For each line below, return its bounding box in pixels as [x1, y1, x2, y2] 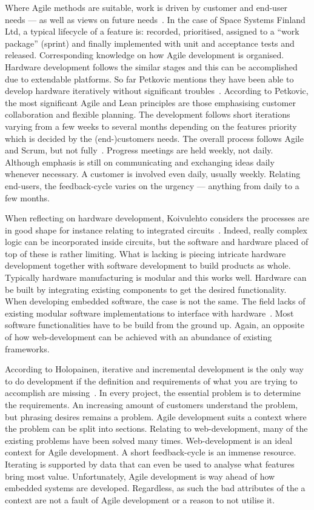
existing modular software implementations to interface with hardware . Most [5, 306, 294, 319]
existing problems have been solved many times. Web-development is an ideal [5, 434, 293, 446]
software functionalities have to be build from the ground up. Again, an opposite [5, 318, 304, 331]
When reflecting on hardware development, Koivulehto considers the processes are [5, 212, 309, 224]
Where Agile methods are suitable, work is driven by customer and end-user [5, 1, 288, 13]
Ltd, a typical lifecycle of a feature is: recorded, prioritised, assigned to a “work [5, 25, 299, 38]
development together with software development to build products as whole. [5, 259, 291, 272]
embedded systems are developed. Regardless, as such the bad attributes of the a [5, 481, 306, 494]
